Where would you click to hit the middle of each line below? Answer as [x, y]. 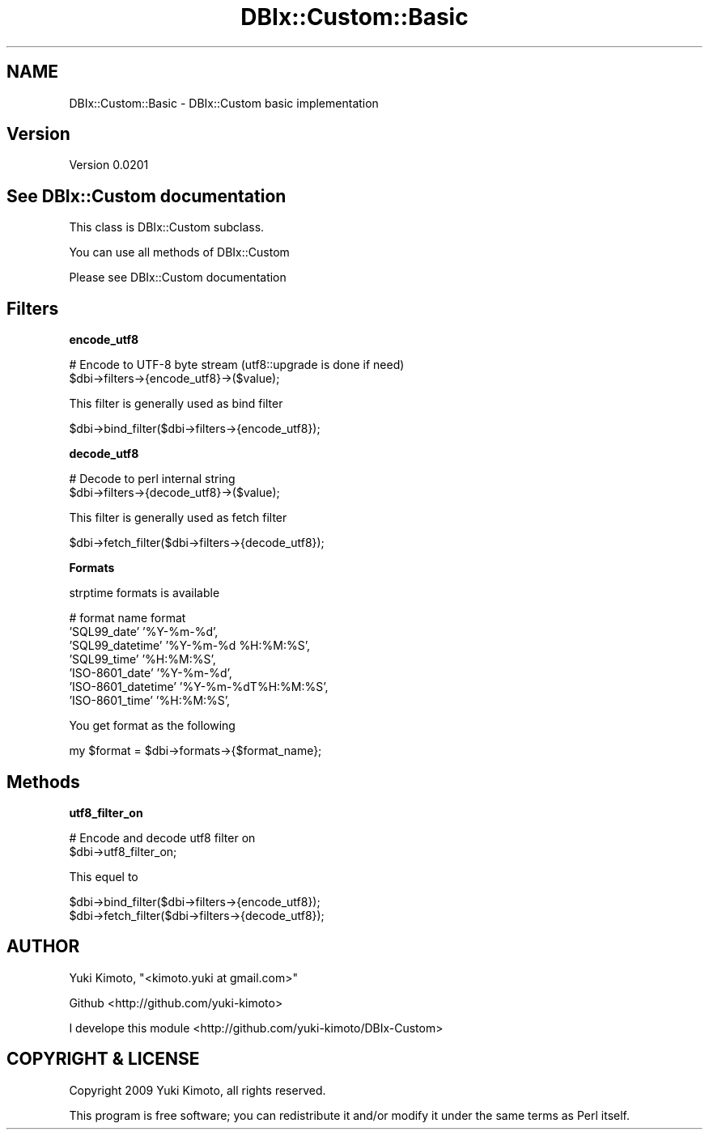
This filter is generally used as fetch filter [178, 518]
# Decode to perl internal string [152, 479]
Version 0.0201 [109, 165]
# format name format [127, 618]
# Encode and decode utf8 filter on [162, 837]
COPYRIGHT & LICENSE [103, 1059]
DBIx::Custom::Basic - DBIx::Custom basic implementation [224, 103]
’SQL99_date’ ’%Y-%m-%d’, [144, 632]
